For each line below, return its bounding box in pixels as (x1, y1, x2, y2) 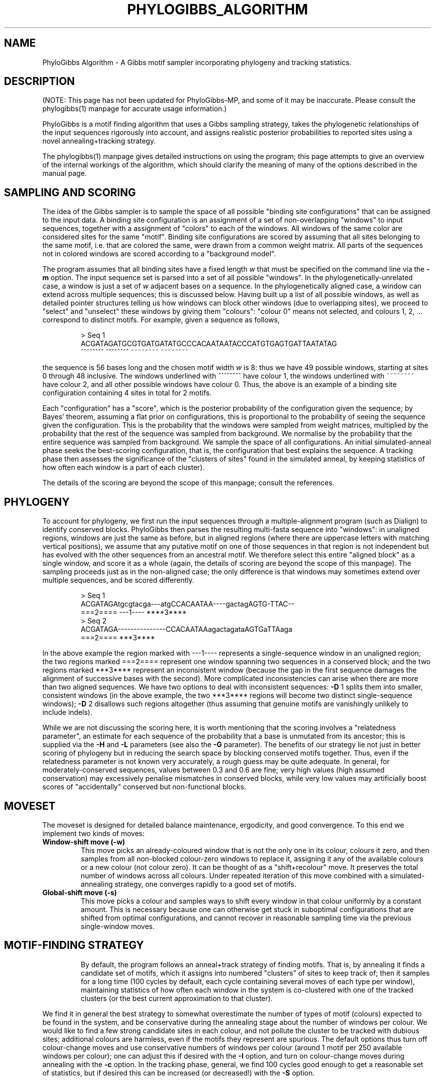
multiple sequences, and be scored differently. (42, 576, 195, 585)
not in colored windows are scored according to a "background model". (42, 249, 276, 258)
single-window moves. (80, 922, 155, 930)
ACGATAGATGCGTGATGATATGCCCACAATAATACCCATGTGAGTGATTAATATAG (80, 339, 337, 348)
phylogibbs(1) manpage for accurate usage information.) (42, 104, 227, 113)
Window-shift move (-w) (42, 837, 125, 846)
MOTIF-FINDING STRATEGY (4, 939, 144, 952)
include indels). (42, 708, 92, 717)
